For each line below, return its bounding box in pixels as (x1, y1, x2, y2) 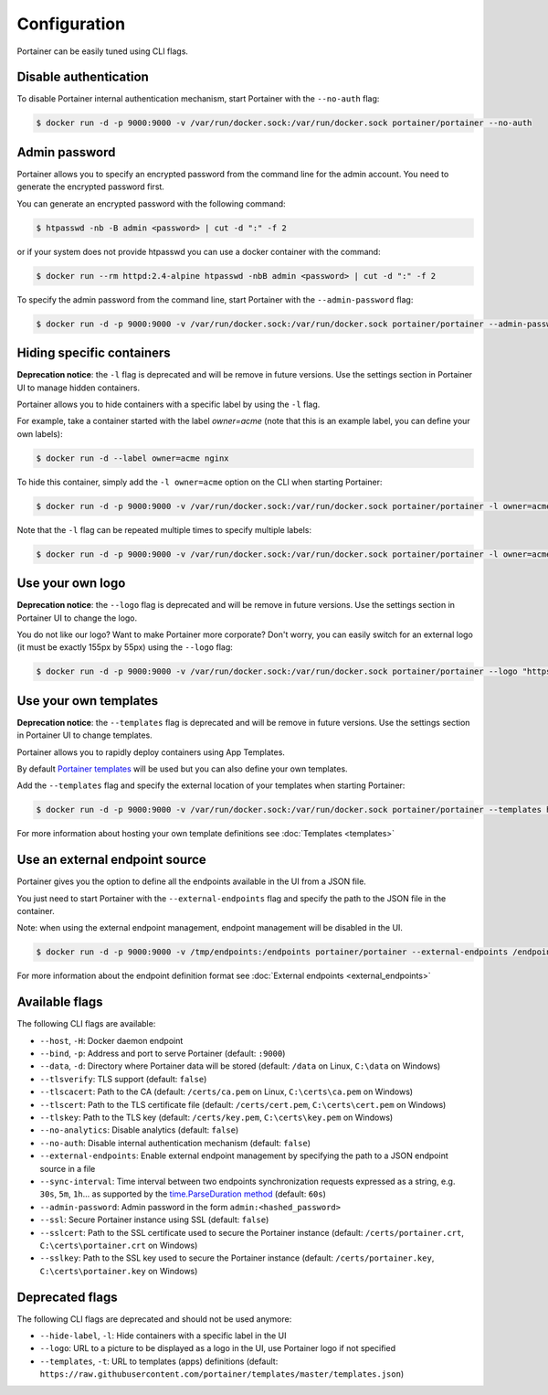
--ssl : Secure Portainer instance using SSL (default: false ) (39, 1214, 269, 1225)
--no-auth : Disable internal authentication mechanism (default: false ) (39, 1137, 311, 1148)
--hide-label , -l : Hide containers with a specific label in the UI (39, 1330, 287, 1341)
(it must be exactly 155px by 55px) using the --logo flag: (16, 642, 233, 653)
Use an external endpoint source (16, 852, 207, 868)
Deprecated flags (16, 1289, 118, 1304)
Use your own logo (16, 576, 126, 591)
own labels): (16, 428, 63, 439)
